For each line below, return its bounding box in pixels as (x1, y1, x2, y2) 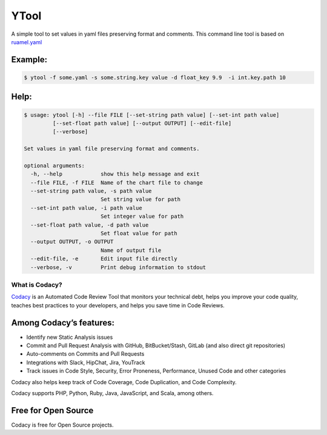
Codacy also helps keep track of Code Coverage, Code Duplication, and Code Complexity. (11, 378, 237, 385)
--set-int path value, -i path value (30, 204, 142, 211)
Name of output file (100, 247, 162, 253)
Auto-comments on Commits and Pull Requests (26, 350, 145, 358)
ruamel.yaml (11, 38, 42, 45)
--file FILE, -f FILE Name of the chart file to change (30, 179, 203, 186)
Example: (11, 54, 48, 65)
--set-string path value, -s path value (30, 188, 152, 195)
